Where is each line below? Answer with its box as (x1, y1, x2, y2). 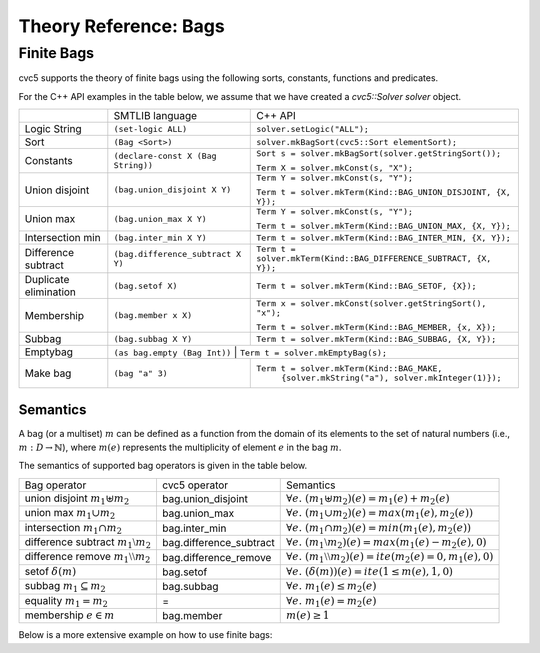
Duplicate (24, 273, 70, 287)
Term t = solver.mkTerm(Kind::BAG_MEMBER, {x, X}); (256, 322, 497, 333)
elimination (24, 285, 77, 299)
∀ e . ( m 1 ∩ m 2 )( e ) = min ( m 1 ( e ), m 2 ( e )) (286, 521, 472, 536)
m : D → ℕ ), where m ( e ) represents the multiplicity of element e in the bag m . (18, 441, 342, 454)
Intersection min (24, 231, 101, 245)
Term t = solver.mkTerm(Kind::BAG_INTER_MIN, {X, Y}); (256, 232, 512, 243)
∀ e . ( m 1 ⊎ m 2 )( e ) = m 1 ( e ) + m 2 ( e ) (286, 491, 450, 507)
